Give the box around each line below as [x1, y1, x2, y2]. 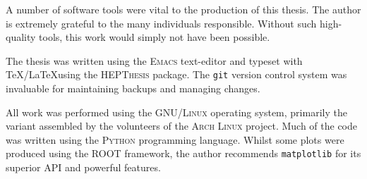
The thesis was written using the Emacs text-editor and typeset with [6, 53, 303, 68]
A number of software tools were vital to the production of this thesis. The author [6, 2, 361, 16]
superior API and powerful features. [6, 160, 161, 175]
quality [6, 30, 36, 44]
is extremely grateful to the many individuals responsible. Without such [6, 16, 317, 30]
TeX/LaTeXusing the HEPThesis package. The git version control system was [6, 67, 347, 82]
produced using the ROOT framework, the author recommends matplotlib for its [6, 146, 361, 161]
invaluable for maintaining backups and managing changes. [6, 81, 260, 96]
